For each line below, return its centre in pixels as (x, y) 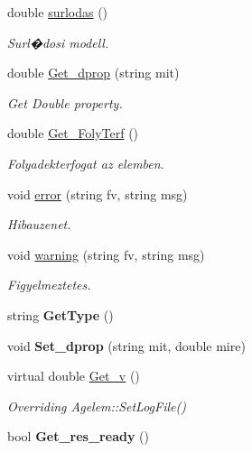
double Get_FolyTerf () (73, 133)
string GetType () (61, 314)
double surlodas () (58, 12)
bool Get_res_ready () (78, 436)
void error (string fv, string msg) (98, 194)
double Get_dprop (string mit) (93, 73)
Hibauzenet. (39, 224)
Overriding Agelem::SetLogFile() (97, 406)
